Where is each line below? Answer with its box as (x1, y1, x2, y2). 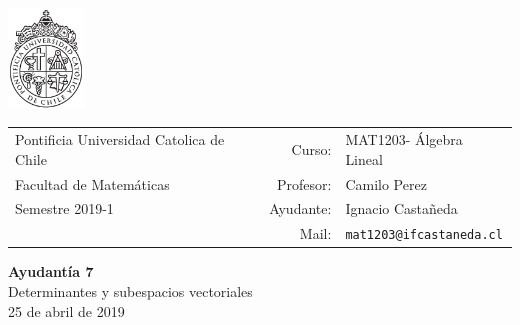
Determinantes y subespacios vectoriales (8, 281, 253, 302)
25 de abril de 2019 (8, 300, 125, 321)
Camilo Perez (345, 173, 427, 194)
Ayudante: (269, 198, 332, 219)
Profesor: (276, 173, 332, 194)
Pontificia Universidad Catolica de (15, 129, 225, 150)
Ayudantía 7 (8, 261, 94, 282)
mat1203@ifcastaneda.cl (345, 228, 503, 243)
